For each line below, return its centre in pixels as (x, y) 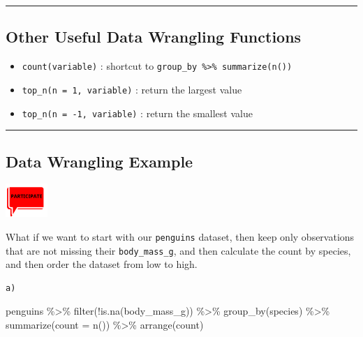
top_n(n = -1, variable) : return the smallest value (137, 113)
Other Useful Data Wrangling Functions (154, 37)
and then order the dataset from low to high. (102, 264)
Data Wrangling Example (99, 161)
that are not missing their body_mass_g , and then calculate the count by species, (178, 250)
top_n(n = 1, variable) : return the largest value (132, 89)
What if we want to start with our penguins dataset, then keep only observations (180, 236)
